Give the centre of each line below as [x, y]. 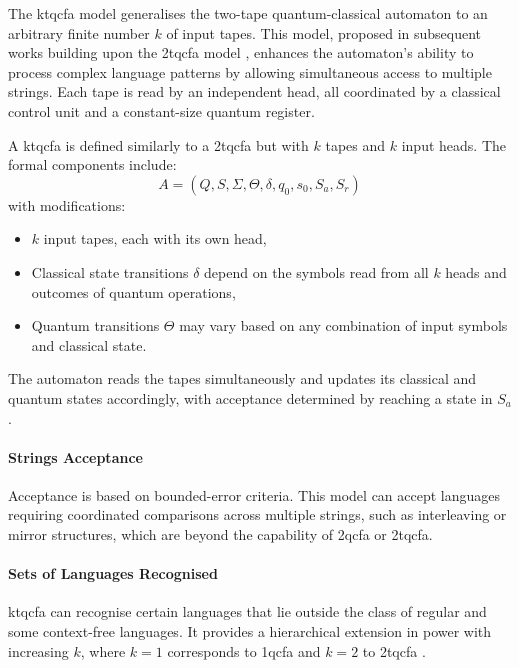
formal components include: [92, 164]
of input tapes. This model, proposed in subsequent [324, 32]
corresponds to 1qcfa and [244, 650]
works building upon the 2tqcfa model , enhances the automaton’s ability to [241, 52]
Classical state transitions [110, 271]
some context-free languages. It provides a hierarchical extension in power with [250, 631]
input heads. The [454, 144]
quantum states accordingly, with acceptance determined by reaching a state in [250, 397]
